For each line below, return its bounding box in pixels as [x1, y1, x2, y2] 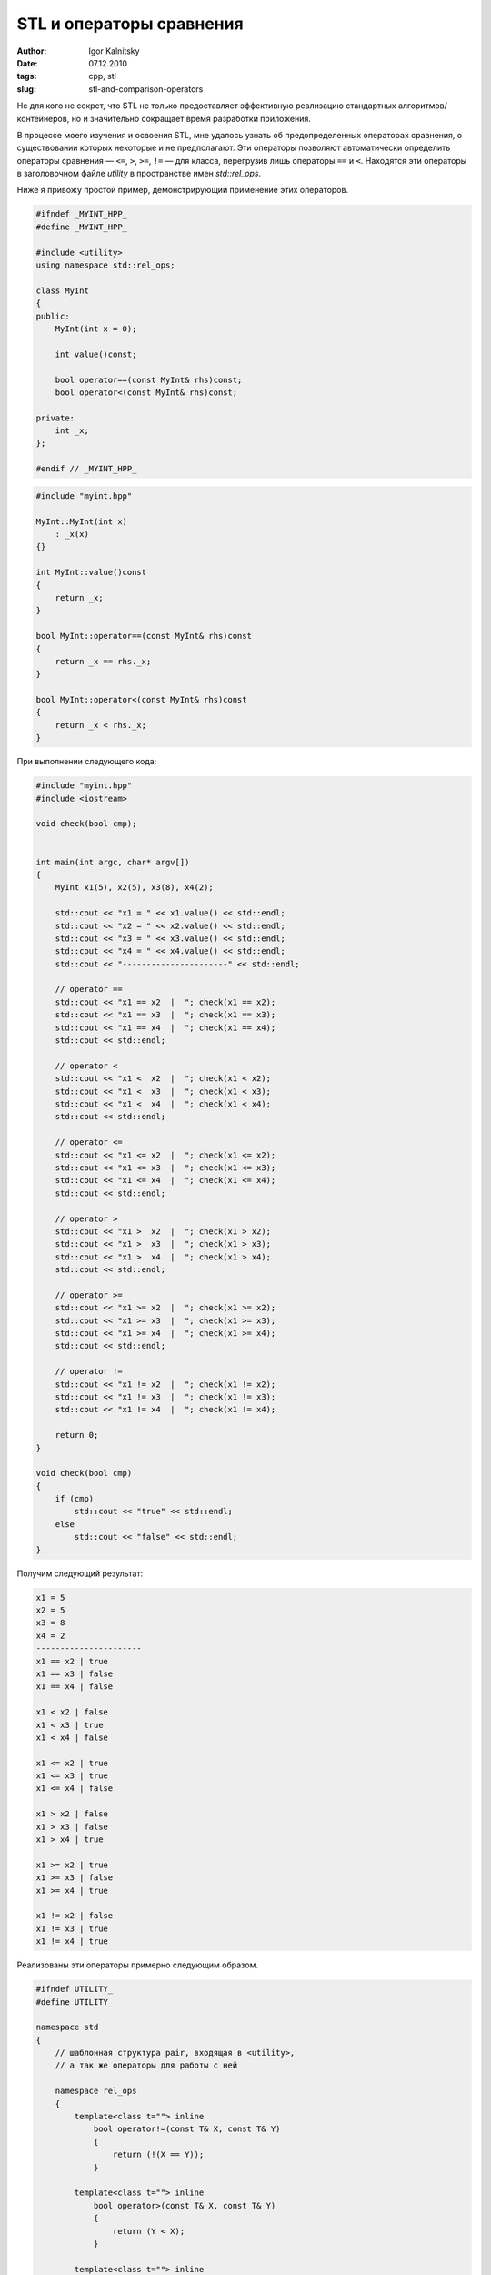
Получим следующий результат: [16, 1568, 144, 1579]
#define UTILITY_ [35, 1997, 114, 2007]
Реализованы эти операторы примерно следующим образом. [16, 1959, 259, 1970]
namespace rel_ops [55, 2086, 137, 2097]
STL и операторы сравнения [16, 14, 245, 34]
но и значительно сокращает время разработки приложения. [71, 113, 311, 124]
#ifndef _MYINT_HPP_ [35, 209, 127, 219]
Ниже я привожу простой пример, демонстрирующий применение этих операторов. [16, 185, 349, 196]
